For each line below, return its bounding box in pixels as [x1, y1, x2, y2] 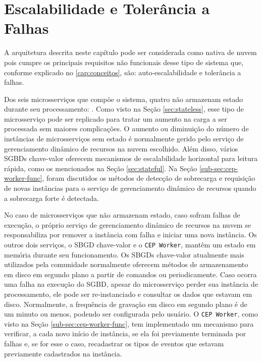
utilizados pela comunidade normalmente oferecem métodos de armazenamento [4, 259, 248, 270]
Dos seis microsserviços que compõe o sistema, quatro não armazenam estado [4, 93, 243, 104]
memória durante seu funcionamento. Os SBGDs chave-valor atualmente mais [4, 249, 244, 260]
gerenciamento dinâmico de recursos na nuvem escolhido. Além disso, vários [4, 143, 238, 153]
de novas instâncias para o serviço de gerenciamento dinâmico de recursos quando [4, 183, 256, 193]
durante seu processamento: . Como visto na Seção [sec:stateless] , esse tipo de [4, 104, 244, 114]
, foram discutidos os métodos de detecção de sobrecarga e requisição [42, 173, 255, 183]
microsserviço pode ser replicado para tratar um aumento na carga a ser [4, 113, 227, 124]
